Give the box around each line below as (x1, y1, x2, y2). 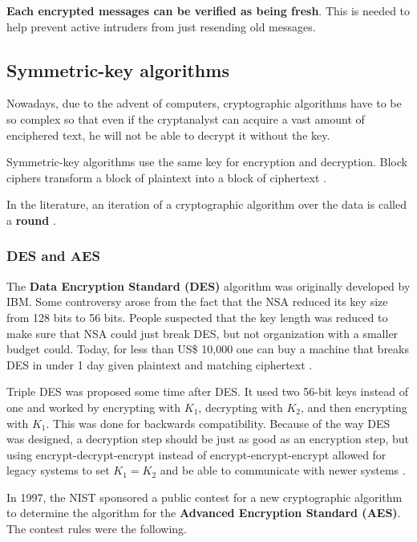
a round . (6, 211, 56, 228)
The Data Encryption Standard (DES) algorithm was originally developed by (6, 277, 411, 294)
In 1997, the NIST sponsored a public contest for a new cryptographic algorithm (6, 488, 403, 505)
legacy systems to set (6, 462, 110, 479)
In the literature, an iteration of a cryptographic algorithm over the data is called (6, 196, 407, 213)
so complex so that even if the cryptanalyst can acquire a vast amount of (6, 110, 365, 127)
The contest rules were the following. (6, 520, 187, 537)
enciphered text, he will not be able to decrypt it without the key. (6, 126, 330, 143)
